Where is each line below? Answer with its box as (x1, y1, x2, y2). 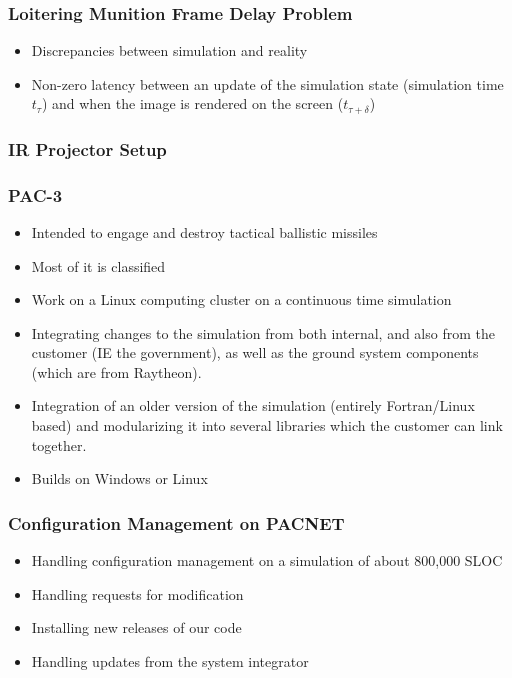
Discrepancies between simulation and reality (31, 40, 308, 61)
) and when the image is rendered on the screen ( (41, 93, 344, 114)
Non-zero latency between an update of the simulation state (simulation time (31, 73, 504, 94)
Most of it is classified (31, 255, 166, 276)
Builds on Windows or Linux (31, 468, 208, 489)
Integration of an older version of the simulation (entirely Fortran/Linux (31, 395, 475, 416)
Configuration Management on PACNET (8, 510, 345, 535)
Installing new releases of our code (31, 617, 242, 638)
